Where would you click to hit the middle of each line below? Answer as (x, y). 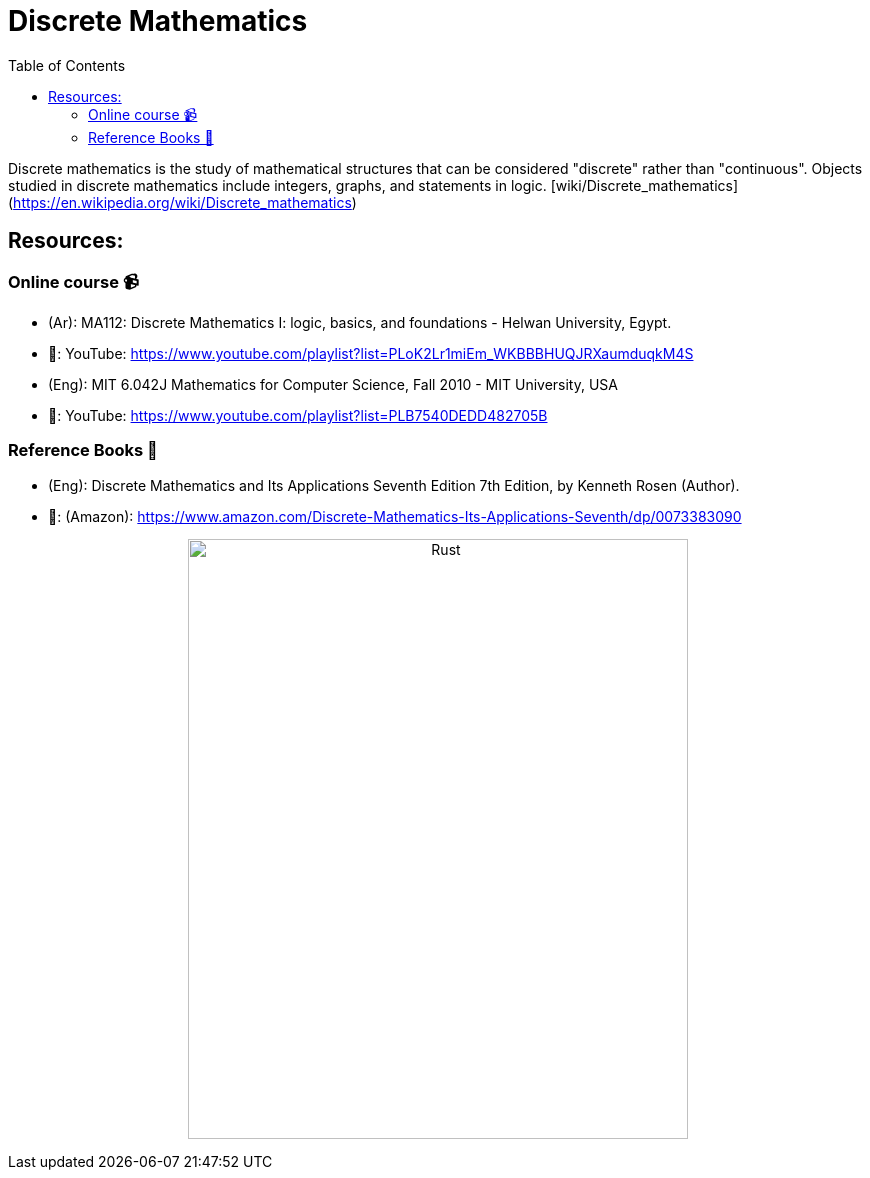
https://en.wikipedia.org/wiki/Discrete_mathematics (182, 202)
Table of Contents (67, 65)
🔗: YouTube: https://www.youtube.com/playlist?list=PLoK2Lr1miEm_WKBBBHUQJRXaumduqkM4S (371, 353)
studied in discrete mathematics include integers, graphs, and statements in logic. (277, 185)
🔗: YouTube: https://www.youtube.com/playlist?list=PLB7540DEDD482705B (298, 415)
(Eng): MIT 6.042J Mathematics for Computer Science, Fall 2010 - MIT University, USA (333, 384)
